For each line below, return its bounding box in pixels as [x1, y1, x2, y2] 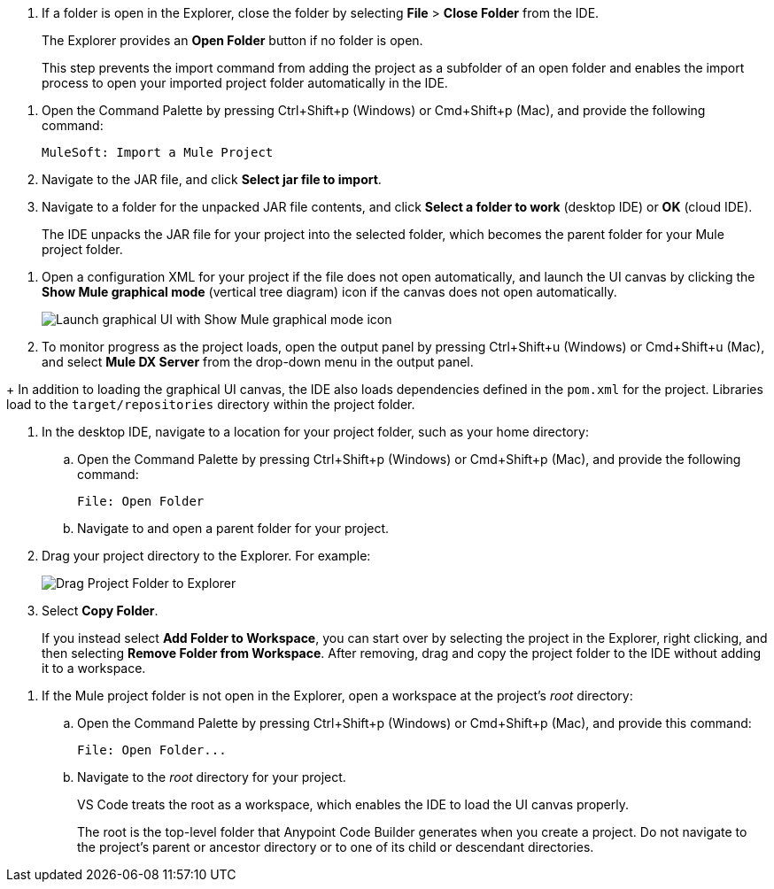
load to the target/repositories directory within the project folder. [6, 397, 415, 412]
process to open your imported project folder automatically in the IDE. [42, 75, 448, 90]
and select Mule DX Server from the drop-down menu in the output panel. [42, 354, 474, 369]
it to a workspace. [42, 661, 146, 676]
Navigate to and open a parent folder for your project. [77, 521, 390, 536]
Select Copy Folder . [42, 603, 159, 618]
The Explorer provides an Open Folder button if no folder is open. [42, 33, 423, 48]
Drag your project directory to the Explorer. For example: [42, 548, 371, 563]
